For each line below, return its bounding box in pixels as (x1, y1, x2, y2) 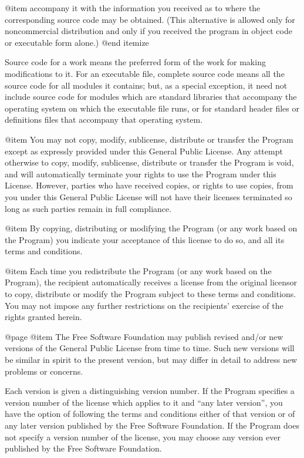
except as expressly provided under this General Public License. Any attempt (5, 144, 283, 157)
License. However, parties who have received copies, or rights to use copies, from (5, 179, 293, 191)
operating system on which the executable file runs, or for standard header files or (5, 102, 299, 114)
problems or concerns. (5, 365, 83, 377)
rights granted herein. (5, 311, 82, 323)
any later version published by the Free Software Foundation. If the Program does (5, 419, 299, 431)
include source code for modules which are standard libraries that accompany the (5, 90, 297, 103)
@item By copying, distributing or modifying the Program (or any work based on (5, 222, 298, 234)
